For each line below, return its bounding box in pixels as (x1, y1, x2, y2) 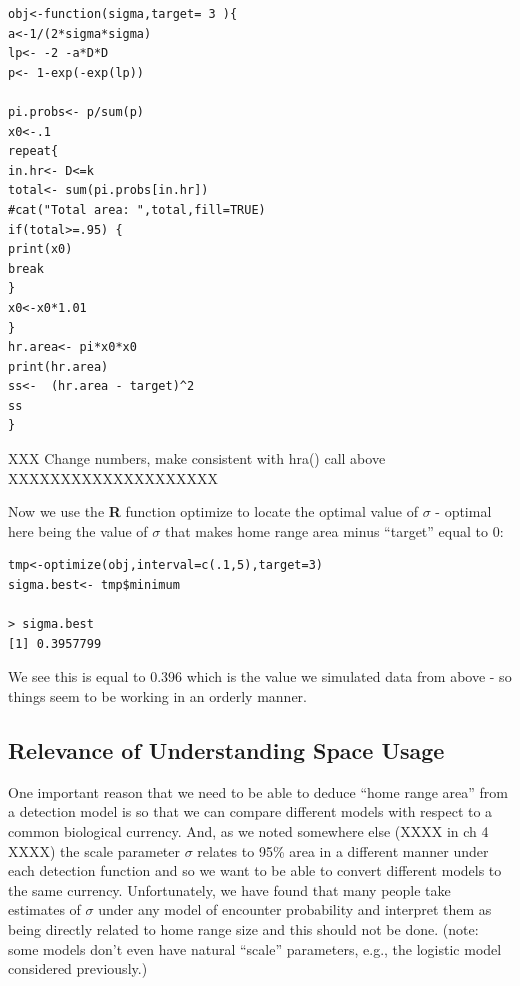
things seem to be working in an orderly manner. (8, 686, 307, 706)
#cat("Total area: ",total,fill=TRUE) (8, 202, 266, 217)
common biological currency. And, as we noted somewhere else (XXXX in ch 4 (8, 820, 489, 841)
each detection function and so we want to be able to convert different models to (8, 860, 502, 881)
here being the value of (8, 520, 148, 541)
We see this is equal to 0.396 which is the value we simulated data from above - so (8, 666, 512, 687)
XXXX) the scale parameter (8, 840, 181, 861)
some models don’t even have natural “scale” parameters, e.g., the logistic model (8, 938, 502, 959)
